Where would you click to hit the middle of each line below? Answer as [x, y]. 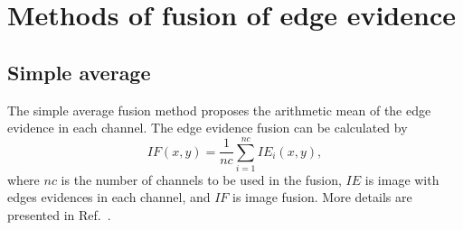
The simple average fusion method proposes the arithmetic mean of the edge [219, 110]
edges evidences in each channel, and [109, 197]
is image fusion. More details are [322, 197]
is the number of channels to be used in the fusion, [201, 179]
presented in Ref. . [59, 215]
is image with [402, 179]
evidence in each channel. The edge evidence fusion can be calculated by [208, 128]
